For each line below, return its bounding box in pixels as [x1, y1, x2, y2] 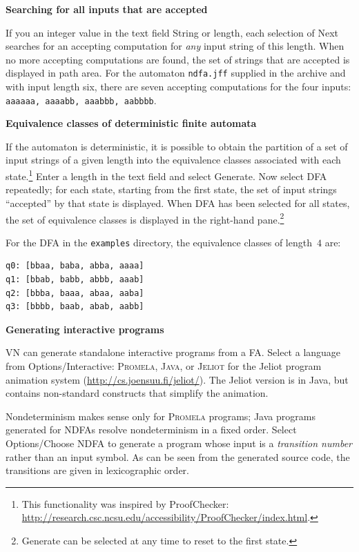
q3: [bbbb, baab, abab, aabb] [6, 302, 144, 312]
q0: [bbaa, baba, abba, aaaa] [6, 261, 144, 271]
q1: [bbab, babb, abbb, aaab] [6, 275, 144, 284]
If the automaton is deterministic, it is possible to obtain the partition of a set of [6, 139, 348, 153]
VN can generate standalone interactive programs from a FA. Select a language [6, 345, 341, 359]
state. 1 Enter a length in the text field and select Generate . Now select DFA [6, 167, 327, 183]
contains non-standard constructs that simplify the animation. [6, 386, 269, 400]
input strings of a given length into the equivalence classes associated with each [6, 152, 341, 167]
